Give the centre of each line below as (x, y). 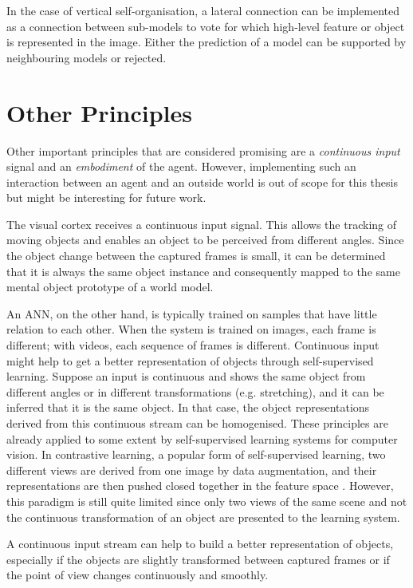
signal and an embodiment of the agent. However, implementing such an (181, 166)
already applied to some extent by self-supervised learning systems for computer (202, 438)
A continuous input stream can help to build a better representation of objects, (200, 544)
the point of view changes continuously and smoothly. (138, 575)
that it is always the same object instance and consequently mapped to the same (203, 271)
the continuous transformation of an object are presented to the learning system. (203, 517)
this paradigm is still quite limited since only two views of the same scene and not (207, 501)
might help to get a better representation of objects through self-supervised (190, 360)
